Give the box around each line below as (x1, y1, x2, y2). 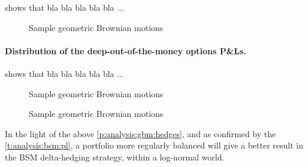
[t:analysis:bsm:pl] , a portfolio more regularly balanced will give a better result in (5, 139, 303, 151)
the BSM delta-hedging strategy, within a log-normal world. (5, 150, 225, 163)
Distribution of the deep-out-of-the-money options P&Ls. (5, 44, 246, 57)
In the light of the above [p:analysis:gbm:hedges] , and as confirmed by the (5, 127, 276, 140)
